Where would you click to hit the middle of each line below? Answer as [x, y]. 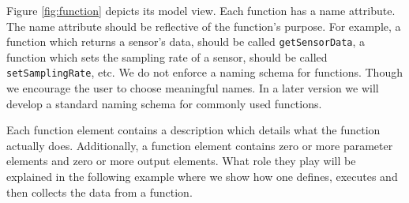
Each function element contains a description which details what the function [193, 130]
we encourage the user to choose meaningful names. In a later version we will [193, 88]
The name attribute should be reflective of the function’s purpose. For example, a [204, 26]
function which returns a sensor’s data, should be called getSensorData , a [186, 41]
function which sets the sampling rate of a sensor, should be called [167, 56]
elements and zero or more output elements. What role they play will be [181, 161]
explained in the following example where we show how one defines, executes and [202, 177]
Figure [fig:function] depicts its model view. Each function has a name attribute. [201, 10]
